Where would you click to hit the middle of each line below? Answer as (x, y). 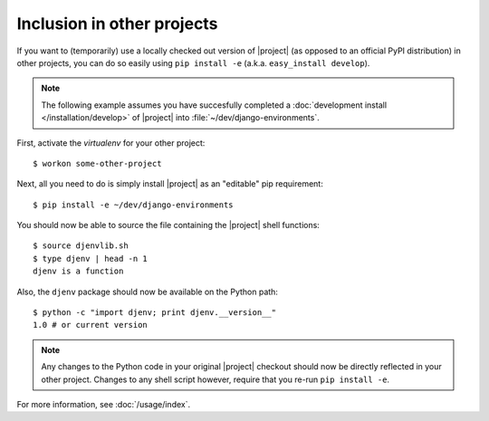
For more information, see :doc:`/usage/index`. (104, 404)
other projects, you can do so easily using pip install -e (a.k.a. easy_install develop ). (193, 62)
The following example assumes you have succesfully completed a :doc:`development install (214, 105)
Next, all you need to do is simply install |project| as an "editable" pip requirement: (170, 184)
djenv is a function (78, 271)
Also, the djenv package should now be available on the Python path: (147, 292)
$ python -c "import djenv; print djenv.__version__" (154, 313)
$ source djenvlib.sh (81, 246)
